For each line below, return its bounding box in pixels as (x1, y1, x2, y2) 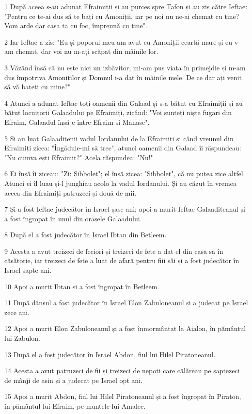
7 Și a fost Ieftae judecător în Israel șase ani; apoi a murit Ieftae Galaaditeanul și (4, 204, 245, 214)
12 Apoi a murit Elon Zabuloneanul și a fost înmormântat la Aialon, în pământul (4, 323, 246, 333)
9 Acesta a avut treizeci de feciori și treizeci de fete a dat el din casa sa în (4, 246, 223, 256)
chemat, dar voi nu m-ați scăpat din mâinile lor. (16, 46, 158, 56)
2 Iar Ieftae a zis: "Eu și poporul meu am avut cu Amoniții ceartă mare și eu (4, 36, 233, 47)
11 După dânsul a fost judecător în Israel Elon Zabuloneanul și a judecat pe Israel (4, 298, 248, 308)
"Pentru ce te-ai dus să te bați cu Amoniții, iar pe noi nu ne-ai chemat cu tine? (4, 11, 239, 21)
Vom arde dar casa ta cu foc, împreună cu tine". (4, 20, 147, 31)
